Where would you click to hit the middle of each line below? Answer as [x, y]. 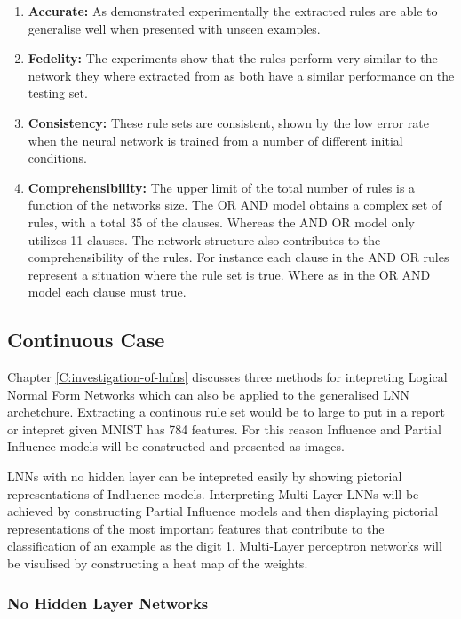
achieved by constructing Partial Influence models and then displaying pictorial [223, 511]
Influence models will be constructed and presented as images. [176, 446]
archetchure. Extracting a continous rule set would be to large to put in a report [226, 412]
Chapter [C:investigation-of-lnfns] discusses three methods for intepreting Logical [227, 377]
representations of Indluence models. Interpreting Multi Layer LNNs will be [213, 493]
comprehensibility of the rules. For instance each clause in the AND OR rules [238, 257]
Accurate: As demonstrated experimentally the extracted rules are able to [233, 11]
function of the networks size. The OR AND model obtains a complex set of [235, 205]
